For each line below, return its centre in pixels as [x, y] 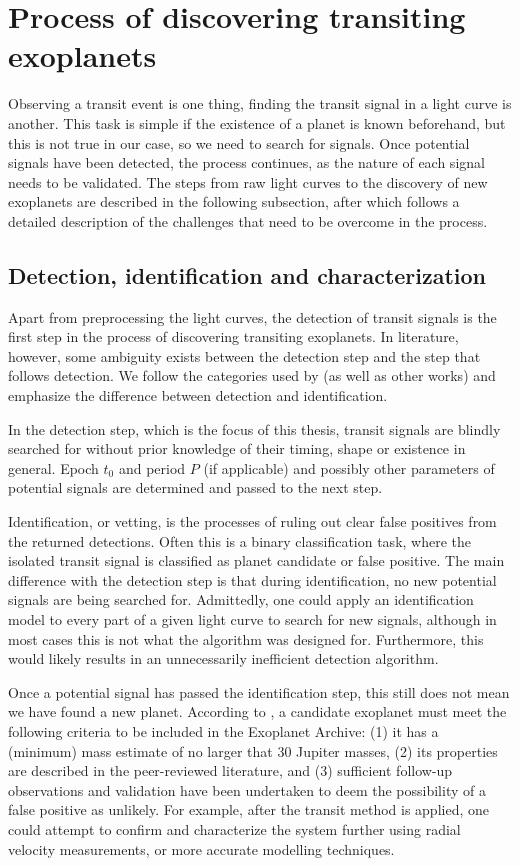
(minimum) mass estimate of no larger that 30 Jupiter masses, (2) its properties [253, 750]
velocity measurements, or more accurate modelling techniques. [201, 848]
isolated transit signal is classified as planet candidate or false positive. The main [256, 560]
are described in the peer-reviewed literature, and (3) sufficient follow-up [230, 770]
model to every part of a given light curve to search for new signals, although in [252, 618]
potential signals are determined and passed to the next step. [195, 487]
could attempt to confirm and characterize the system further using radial [234, 828]
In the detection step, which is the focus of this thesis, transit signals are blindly [254, 428]
